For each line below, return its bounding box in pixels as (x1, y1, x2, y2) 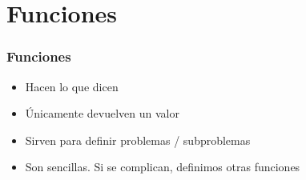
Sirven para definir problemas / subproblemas (25, 131, 251, 148)
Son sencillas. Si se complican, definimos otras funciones (25, 158, 300, 175)
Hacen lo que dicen (25, 78, 119, 94)
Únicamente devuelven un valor (25, 105, 179, 122)
